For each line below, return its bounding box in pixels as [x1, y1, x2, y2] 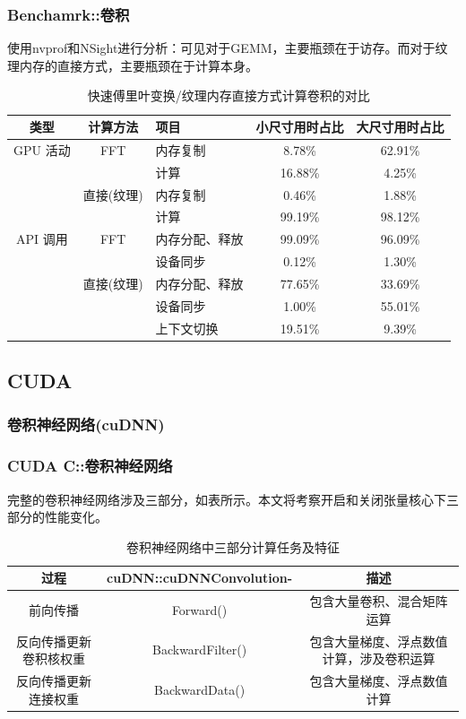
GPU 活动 [13, 140, 71, 159]
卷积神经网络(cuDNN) [7, 413, 165, 436]
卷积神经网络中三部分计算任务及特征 [126, 537, 340, 556]
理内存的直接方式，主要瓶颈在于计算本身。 [7, 56, 258, 74]
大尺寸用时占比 [356, 117, 444, 135]
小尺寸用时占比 [255, 117, 344, 135]
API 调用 [15, 230, 68, 248]
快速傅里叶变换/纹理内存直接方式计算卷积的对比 [87, 86, 370, 105]
